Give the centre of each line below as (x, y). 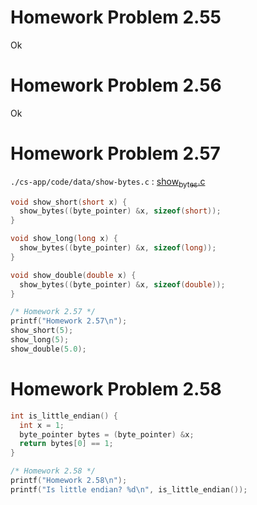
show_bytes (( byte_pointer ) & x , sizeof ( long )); (118, 248)
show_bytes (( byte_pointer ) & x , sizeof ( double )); (122, 284)
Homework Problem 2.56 (116, 85)
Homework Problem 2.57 (115, 153)
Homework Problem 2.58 (116, 389)
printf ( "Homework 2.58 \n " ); (69, 481)
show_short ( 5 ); (42, 331)
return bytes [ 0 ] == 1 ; (66, 444)
